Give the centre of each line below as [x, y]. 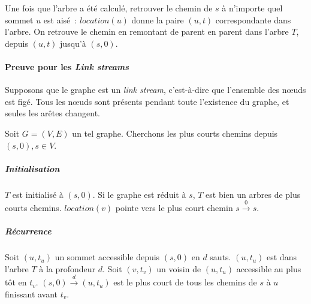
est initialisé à [38, 194]
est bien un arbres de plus [253, 194]
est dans [282, 257]
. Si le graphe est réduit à [139, 194]
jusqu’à [73, 43]
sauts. [221, 257]
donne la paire [158, 19]
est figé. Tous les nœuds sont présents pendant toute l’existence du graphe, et [147, 101]
